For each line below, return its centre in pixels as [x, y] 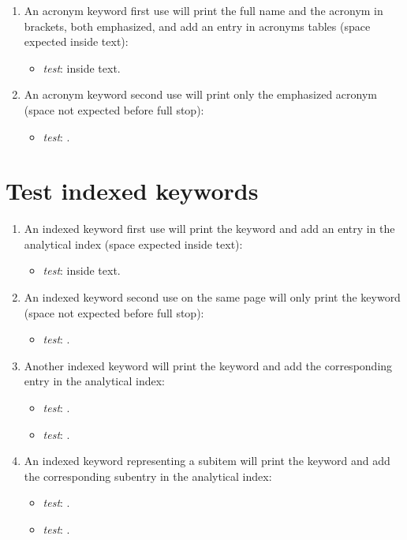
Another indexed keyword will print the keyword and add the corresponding [208, 365]
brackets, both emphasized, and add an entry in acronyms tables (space [197, 26]
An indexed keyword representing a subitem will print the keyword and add [207, 461]
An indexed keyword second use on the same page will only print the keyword [212, 297]
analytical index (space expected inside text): [133, 244]
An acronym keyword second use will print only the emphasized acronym [200, 94]
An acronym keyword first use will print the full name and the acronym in [203, 10]
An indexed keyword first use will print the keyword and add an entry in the [209, 229]
